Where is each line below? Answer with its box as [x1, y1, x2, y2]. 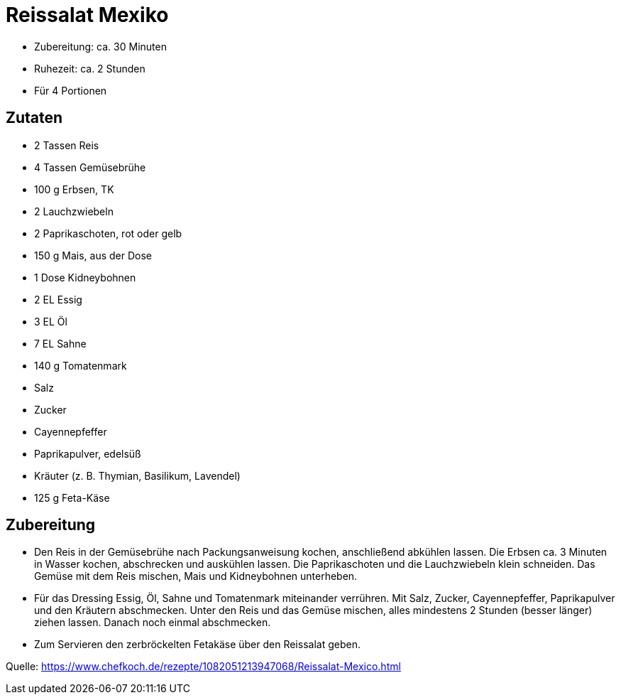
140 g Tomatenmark [34, 359, 127, 372]
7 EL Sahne [34, 337, 87, 350]
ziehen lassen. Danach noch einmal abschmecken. [34, 616, 271, 629]
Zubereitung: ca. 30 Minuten [34, 40, 167, 53]
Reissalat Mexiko [6, 3, 169, 27]
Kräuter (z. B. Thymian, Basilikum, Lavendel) [34, 469, 241, 482]
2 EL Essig [34, 293, 82, 306]
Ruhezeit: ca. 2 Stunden [34, 62, 145, 75]
